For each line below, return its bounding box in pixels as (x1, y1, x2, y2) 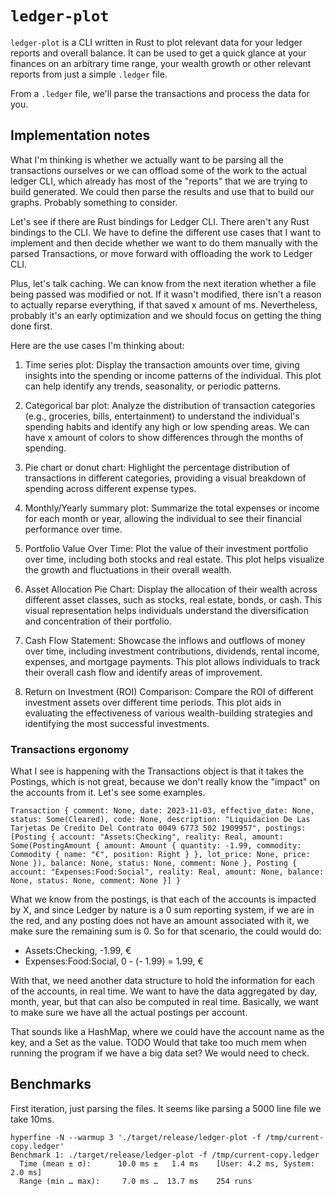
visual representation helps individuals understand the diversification (24, 604, 310, 616)
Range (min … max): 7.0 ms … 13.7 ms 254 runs (19, 1176, 253, 1186)
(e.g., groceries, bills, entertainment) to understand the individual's (24, 410, 300, 422)
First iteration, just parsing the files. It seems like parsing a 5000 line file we (10, 1102, 322, 1114)
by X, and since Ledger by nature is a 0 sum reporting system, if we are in (10, 904, 315, 916)
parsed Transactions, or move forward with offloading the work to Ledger (10, 247, 313, 259)
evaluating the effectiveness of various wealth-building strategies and (24, 707, 313, 719)
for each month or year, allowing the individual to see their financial (24, 512, 302, 524)
